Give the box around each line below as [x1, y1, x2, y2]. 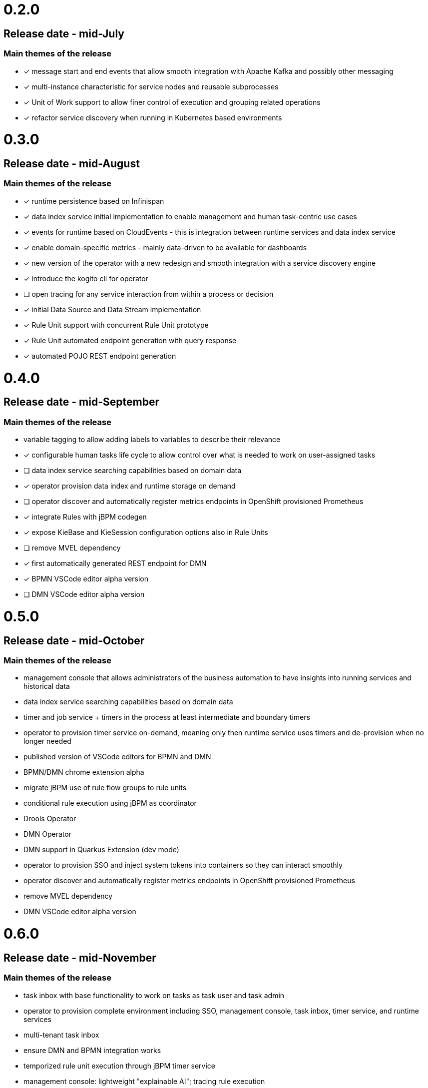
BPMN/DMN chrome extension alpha [23, 768, 144, 777]
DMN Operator [23, 830, 71, 839]
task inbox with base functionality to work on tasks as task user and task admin [23, 991, 285, 1000]
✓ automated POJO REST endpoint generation [23, 351, 176, 360]
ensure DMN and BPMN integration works [23, 1046, 161, 1055]
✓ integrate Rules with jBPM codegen [23, 513, 147, 522]
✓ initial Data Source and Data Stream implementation [23, 305, 201, 314]
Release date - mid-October [3, 634, 145, 647]
